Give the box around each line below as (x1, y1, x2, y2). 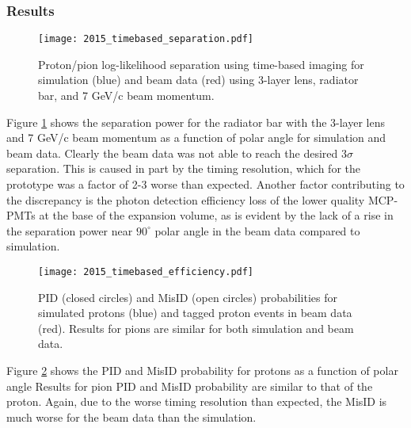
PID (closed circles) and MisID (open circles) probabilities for (38, 289, 337, 305)
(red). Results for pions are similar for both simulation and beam (38, 319, 354, 336)
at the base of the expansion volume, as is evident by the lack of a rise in (39, 207, 394, 224)
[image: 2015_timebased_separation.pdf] (38, 33, 254, 45)
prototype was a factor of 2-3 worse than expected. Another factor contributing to (6, 176, 405, 193)
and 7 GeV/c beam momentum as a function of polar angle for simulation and (6, 129, 386, 146)
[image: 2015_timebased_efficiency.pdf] (38, 266, 254, 277)
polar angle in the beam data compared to (154, 222, 360, 239)
